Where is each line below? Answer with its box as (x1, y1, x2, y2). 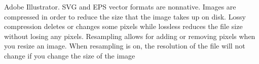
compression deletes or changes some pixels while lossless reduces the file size (4, 21, 243, 31)
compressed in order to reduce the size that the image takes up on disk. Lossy (4, 11, 246, 21)
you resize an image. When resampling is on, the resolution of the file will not (4, 40, 245, 51)
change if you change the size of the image (4, 50, 135, 60)
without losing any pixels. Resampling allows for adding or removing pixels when (4, 30, 255, 41)
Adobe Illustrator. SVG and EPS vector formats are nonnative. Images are (4, 1, 236, 11)
